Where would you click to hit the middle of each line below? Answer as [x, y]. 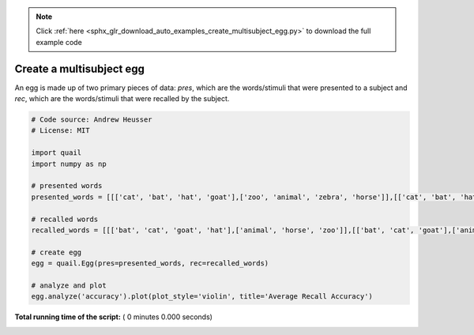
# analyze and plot [69, 285]
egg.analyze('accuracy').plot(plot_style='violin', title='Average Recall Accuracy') [202, 297]
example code [59, 42]
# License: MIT [60, 131]
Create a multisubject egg [80, 68]
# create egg [56, 252]
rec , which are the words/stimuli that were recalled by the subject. [122, 99]
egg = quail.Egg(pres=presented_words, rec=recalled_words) [150, 263]
